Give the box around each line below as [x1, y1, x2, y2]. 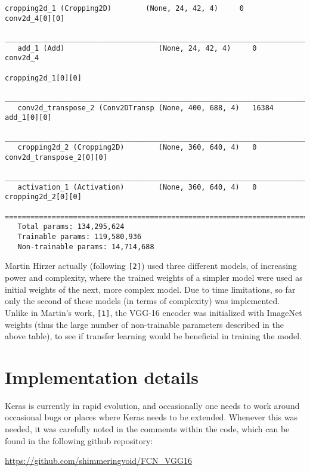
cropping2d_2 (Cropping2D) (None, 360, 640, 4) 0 [17, 143, 257, 152]
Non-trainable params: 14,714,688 [17, 242, 154, 251]
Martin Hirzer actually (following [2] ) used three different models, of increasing [5, 259, 297, 272]
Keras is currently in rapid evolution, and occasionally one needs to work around [5, 399, 300, 411]
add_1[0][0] [5, 113, 52, 122]
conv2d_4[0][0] [5, 14, 65, 23]
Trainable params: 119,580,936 [17, 233, 142, 241]
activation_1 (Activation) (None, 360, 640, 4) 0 [17, 182, 257, 191]
